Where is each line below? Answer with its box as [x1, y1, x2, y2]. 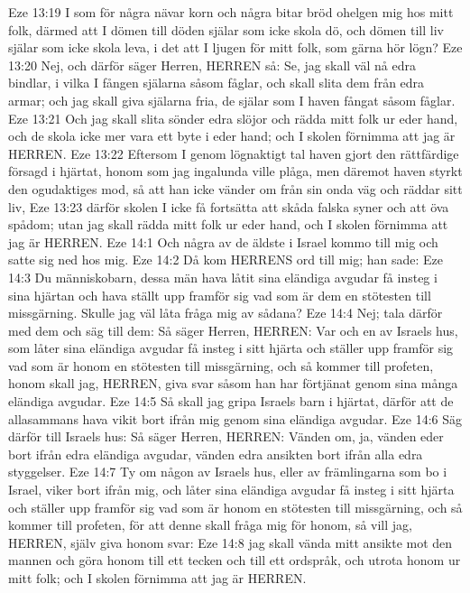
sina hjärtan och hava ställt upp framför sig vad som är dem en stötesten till [8, 285, 431, 304]
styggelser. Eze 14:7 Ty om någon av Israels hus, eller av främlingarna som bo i [8, 462, 447, 481]
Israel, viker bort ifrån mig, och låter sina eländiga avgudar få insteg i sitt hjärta [8, 480, 455, 499]
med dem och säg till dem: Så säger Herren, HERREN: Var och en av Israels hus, [8, 320, 458, 339]
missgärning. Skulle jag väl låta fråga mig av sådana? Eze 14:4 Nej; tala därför [8, 303, 443, 322]
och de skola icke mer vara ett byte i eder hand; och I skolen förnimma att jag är [8, 126, 456, 145]
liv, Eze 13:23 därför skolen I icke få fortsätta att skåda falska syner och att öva [8, 197, 449, 216]
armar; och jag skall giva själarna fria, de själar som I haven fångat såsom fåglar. [8, 90, 456, 109]
